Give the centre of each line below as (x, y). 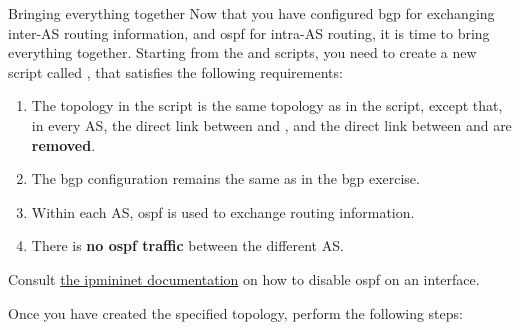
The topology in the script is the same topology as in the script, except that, (267, 105)
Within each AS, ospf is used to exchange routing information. (223, 211)
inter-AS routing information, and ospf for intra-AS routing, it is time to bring (249, 32)
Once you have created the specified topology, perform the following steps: (235, 312)
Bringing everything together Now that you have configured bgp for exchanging (251, 13)
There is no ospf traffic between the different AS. (187, 245)
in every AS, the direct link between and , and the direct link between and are (271, 124)
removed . (63, 144)
